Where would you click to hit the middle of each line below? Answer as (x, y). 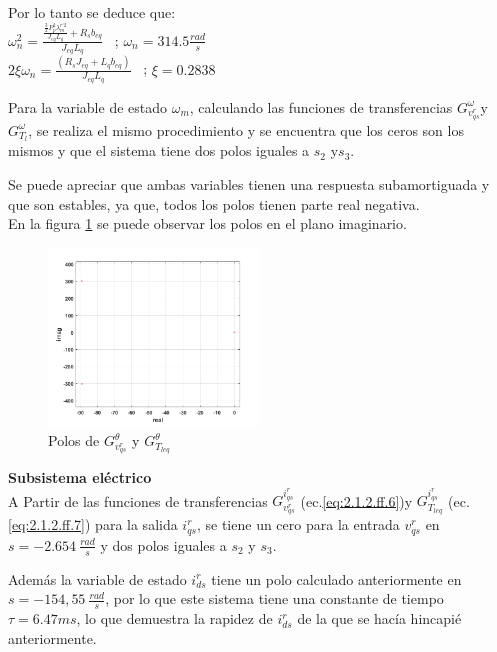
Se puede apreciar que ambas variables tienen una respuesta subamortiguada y (249, 184)
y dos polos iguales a (163, 544)
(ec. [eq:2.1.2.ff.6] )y (356, 500)
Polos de (74, 440)
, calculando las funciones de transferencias (321, 106)
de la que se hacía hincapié (379, 618)
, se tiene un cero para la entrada (298, 524)
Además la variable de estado (97, 578)
